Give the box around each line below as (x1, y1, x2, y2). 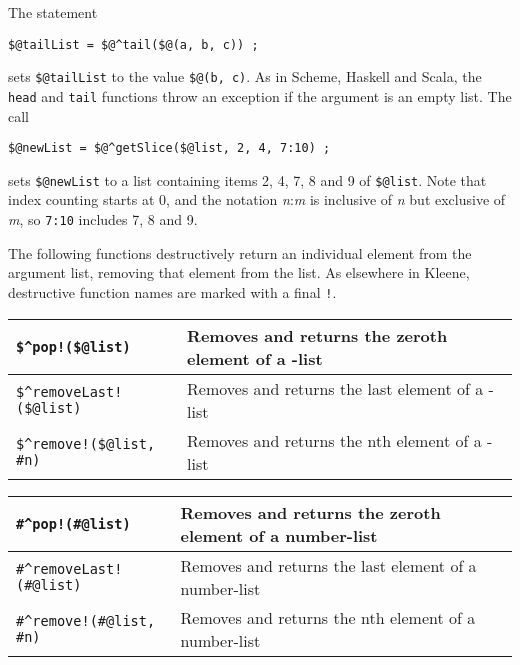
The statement (8, 2, 98, 22)
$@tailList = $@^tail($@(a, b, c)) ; (8, 37, 259, 52)
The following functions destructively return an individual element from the (8, 242, 472, 263)
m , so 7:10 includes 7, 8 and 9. (8, 209, 198, 230)
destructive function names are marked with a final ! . (8, 281, 337, 302)
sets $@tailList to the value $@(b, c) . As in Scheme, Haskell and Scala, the (8, 66, 482, 87)
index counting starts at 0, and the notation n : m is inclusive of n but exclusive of (8, 189, 506, 210)
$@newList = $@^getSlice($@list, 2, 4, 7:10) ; (8, 141, 331, 156)
